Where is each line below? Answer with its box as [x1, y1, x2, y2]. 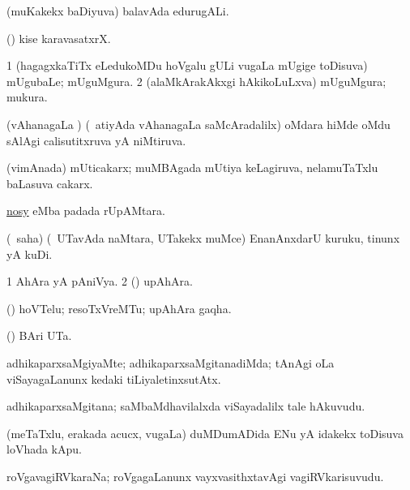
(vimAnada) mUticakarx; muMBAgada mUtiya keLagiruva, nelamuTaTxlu [6, 159, 378, 176]
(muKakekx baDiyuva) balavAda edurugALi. [6, 2, 229, 19]
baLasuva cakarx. [6, 174, 93, 191]
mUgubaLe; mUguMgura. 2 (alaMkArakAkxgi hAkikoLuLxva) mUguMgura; [6, 72, 387, 89]
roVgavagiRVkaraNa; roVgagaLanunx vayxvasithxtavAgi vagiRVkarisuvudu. [6, 467, 384, 484]
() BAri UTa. [6, 327, 72, 344]
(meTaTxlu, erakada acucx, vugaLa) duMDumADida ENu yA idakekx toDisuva [6, 424, 404, 441]
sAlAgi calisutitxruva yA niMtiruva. [6, 131, 186, 148]
